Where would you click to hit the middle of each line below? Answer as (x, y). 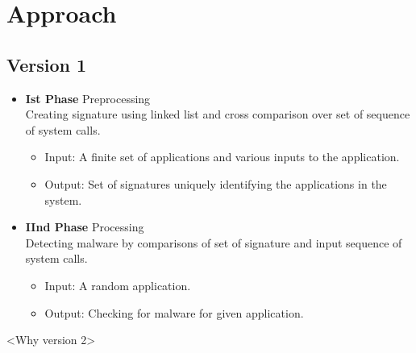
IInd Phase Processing (85, 227)
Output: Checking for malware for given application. (174, 312)
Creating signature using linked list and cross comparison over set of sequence (218, 114)
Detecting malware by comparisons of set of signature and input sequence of (214, 242)
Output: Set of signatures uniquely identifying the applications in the (216, 183)
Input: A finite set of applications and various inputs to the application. (222, 157)
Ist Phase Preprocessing (88, 98)
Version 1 (47, 64)
